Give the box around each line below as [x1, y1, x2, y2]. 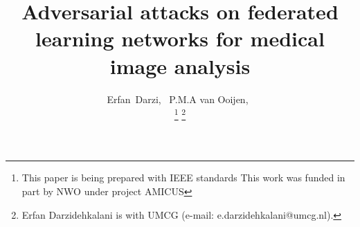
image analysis [109, 51, 251, 80]
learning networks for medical [35, 24, 325, 53]
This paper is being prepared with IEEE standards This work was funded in [21, 170, 345, 185]
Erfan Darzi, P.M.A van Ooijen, [107, 91, 249, 106]
